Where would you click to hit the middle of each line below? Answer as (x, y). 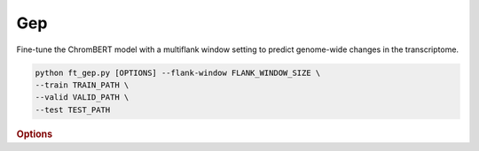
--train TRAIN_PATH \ (82, 85)
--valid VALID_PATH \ (82, 98)
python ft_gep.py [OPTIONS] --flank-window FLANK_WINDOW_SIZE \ (178, 72)
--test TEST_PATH (73, 109)
